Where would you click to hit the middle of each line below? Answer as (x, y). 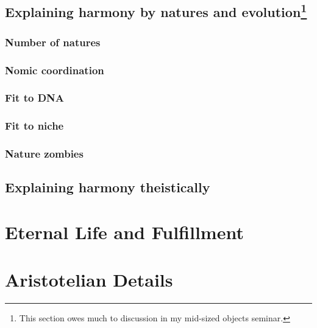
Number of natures (53, 42)
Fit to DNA (34, 98)
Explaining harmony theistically (108, 187)
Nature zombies (44, 154)
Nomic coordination (55, 70)
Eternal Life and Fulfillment (124, 232)
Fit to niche (34, 126)
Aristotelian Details (89, 280)
